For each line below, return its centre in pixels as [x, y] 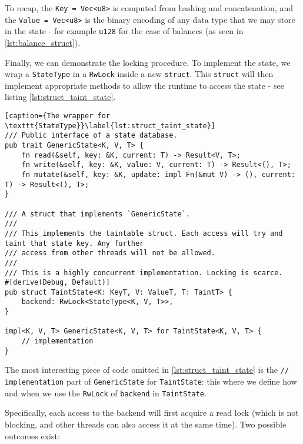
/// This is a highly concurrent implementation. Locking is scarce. [144, 273]
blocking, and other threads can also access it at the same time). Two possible [146, 424]
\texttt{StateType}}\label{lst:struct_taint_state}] [110, 126]
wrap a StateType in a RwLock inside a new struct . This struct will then [139, 74]
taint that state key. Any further [74, 243]
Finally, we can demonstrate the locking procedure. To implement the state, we [148, 62]
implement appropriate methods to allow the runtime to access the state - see [144, 85]
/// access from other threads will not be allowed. [110, 253]
